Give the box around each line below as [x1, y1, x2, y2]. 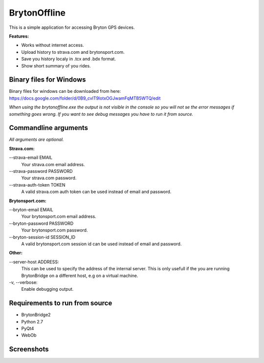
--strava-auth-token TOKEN [9, 182, 66, 188]
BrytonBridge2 [21, 312, 51, 318]
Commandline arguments [9, 124, 88, 132]
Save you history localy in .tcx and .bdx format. [21, 56, 116, 62]
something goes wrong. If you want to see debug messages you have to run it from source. [9, 111, 193, 117]
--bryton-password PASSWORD [9, 220, 74, 226]
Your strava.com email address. [21, 161, 85, 167]
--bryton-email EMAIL [9, 207, 53, 213]
